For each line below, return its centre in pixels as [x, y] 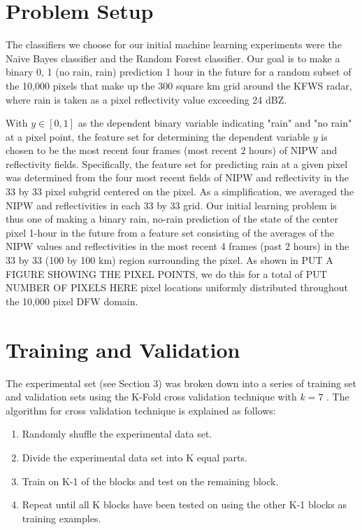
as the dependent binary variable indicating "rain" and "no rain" [215, 123]
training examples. [61, 518]
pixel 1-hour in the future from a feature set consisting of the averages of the [170, 232]
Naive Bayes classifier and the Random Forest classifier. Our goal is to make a [173, 58]
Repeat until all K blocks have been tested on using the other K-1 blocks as [184, 504]
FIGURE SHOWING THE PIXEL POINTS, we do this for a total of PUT [166, 273]
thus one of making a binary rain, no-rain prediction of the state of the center [172, 219]
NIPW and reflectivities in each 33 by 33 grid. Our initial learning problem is [171, 205]
